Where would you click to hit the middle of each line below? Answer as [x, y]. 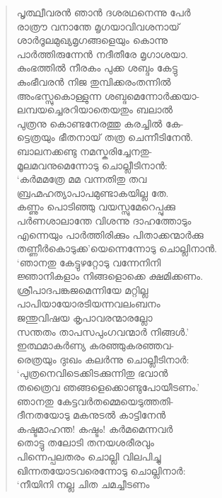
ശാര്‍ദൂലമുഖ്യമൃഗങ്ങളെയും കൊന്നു [92, 40]
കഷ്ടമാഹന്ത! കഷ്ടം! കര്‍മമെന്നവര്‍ [95, 428]
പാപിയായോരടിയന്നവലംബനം [88, 304]
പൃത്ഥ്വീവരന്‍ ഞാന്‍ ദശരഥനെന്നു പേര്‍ [104, 12]
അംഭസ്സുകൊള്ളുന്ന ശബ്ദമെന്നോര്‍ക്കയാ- [108, 95]
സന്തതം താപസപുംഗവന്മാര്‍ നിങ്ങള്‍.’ [103, 331]
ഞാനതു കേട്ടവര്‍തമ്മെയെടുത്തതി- [95, 401]
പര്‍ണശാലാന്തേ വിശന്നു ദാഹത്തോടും [104, 220]
